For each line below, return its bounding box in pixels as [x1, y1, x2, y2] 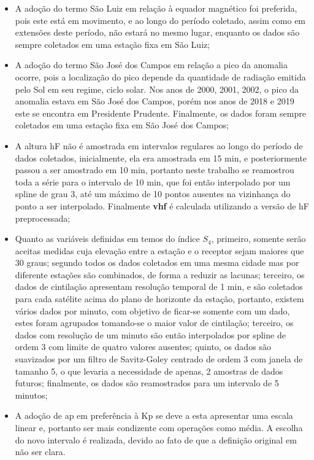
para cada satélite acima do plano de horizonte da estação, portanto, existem [15, 292, 304, 305]
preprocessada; [15, 211, 71, 224]
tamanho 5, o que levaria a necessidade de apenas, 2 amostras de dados [15, 364, 283, 377]
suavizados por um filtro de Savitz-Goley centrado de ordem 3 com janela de [15, 353, 303, 365]
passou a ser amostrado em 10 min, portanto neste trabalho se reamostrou [15, 163, 294, 176]
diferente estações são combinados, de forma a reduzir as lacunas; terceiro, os [15, 268, 305, 281]
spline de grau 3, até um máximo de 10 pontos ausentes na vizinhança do [15, 187, 291, 200]
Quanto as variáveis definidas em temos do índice [15, 232, 200, 245]
